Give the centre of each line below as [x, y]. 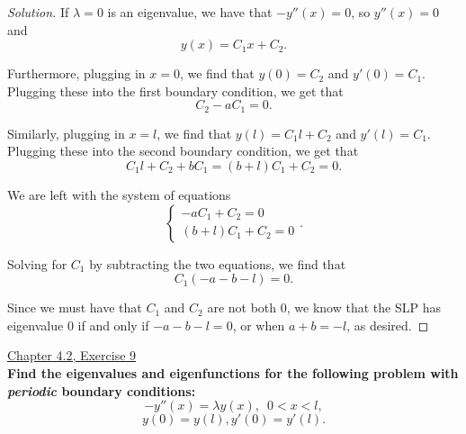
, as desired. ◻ [388, 325]
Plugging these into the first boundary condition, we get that [175, 90]
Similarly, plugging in [66, 133]
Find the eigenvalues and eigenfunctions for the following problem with [233, 372]
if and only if [113, 325]
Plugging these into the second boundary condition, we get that [183, 151]
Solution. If [38, 12]
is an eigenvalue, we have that [190, 12]
